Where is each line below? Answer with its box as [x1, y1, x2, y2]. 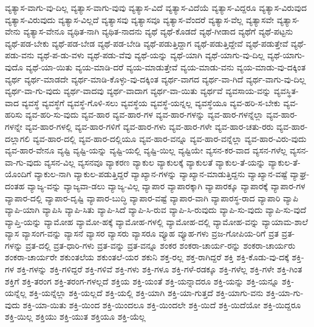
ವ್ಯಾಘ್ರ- [290, 167, 310, 180]
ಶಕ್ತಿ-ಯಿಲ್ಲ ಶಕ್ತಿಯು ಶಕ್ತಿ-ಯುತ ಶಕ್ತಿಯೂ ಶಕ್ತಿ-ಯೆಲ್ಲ [5, 310, 146, 323]
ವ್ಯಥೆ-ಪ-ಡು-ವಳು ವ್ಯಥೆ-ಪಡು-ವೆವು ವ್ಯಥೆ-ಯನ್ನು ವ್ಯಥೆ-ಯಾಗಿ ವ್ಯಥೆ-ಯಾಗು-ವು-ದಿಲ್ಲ [36, 49, 265, 61]
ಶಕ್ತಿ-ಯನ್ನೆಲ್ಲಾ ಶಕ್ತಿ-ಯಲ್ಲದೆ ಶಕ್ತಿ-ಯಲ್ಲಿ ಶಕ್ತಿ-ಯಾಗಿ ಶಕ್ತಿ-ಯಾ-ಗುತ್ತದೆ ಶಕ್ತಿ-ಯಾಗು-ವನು [29, 286, 264, 299]
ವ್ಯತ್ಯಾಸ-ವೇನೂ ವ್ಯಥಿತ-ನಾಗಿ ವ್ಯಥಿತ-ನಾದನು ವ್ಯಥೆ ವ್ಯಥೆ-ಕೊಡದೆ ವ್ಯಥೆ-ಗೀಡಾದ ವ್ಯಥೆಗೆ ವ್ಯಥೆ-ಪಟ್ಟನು [23, 25, 293, 38]
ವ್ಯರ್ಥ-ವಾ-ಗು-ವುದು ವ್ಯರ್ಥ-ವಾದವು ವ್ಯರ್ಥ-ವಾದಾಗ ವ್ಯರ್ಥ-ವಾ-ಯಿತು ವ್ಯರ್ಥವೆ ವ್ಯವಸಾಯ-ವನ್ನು [5, 84, 271, 97]
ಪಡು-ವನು [5, 49, 35, 61]
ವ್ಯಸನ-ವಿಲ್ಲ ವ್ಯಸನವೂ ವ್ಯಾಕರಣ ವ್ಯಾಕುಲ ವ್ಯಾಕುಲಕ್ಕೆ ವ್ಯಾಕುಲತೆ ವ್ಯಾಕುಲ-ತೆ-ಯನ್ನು [44, 155, 265, 168]
